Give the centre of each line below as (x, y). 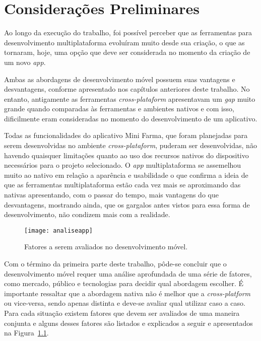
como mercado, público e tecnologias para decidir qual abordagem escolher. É (124, 283)
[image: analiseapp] (59, 230)
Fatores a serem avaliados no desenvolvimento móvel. (106, 247)
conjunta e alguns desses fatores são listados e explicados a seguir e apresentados (128, 323)
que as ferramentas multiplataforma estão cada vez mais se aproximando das (122, 185)
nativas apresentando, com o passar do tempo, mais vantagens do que (111, 195)
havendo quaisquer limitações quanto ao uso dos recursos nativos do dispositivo (126, 155)
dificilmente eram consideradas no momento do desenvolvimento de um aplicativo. (131, 118)
